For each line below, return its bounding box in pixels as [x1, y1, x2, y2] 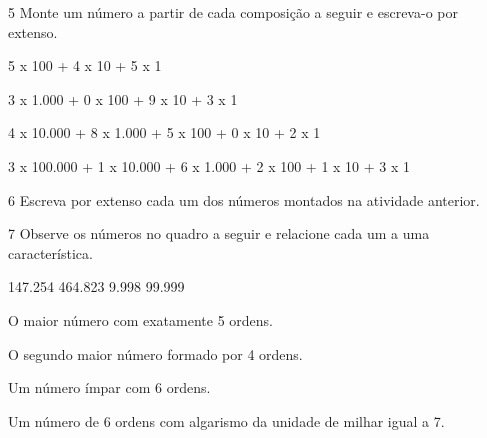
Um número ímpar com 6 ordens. [8, 377, 211, 398]
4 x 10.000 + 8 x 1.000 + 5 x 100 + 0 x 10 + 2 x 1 [8, 122, 321, 143]
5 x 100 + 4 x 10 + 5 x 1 [8, 55, 162, 76]
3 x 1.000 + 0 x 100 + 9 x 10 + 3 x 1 [8, 88, 238, 109]
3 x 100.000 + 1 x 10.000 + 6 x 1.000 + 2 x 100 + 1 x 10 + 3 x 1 [8, 155, 411, 176]
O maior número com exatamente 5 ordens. [8, 309, 273, 330]
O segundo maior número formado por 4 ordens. [8, 343, 303, 364]
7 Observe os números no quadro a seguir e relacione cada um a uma [8, 223, 430, 244]
